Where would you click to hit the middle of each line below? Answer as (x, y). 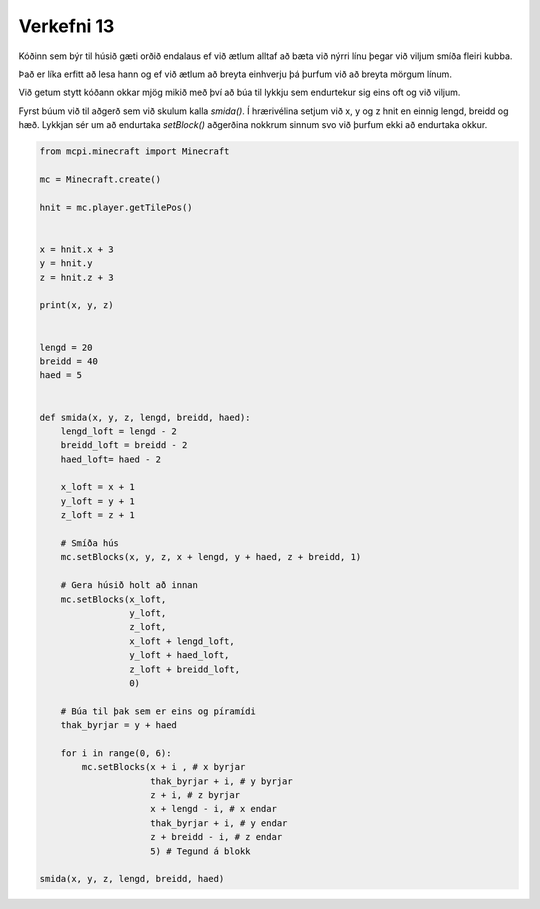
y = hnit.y (66, 263)
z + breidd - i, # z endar (216, 837)
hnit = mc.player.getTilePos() (116, 207)
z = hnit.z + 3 (76, 277)
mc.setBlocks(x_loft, (113, 599)
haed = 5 (61, 375)
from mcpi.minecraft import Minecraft (134, 151)
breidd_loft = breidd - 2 (124, 445)
